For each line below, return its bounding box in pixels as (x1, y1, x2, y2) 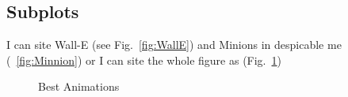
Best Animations (38, 78, 120, 95)
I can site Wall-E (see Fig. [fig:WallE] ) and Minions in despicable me (6, 36, 342, 53)
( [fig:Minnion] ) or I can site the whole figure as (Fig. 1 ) (6, 51, 281, 68)
